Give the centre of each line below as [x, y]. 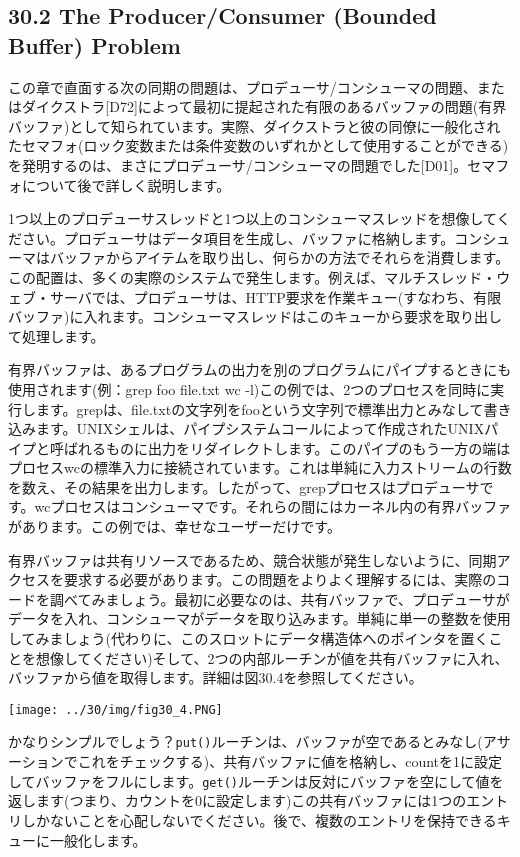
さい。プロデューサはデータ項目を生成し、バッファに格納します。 [238, 237]
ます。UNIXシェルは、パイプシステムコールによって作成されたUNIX [260, 428]
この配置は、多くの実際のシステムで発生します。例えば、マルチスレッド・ [252, 276]
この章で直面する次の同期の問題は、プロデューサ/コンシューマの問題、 [242, 86]
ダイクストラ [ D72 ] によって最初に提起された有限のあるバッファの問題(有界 [264, 106]
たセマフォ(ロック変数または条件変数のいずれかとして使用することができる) [258, 145]
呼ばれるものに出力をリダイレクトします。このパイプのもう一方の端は [280, 447]
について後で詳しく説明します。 [126, 184]
